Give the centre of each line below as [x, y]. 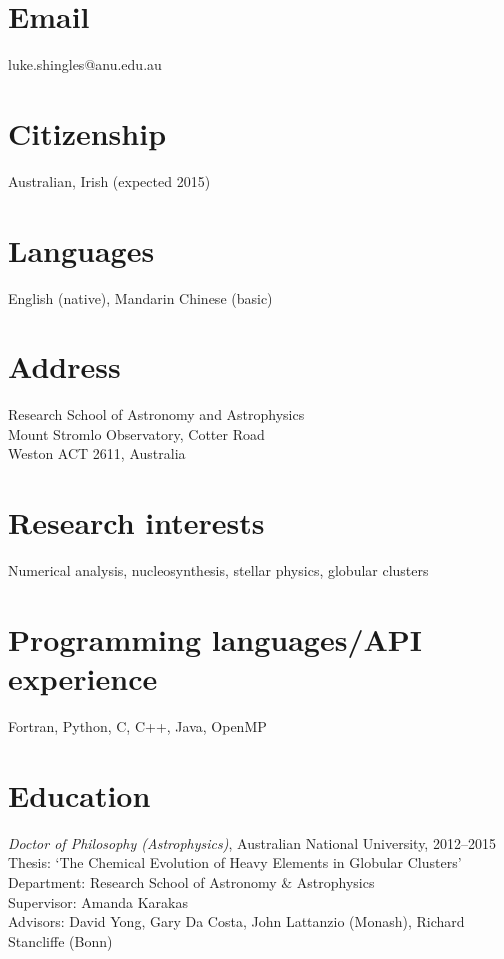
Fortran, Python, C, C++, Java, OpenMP [137, 726]
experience [83, 678]
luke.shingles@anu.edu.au [85, 64]
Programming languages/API [215, 638]
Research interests [136, 522]
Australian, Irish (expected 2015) [109, 180]
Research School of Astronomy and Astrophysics [156, 414]
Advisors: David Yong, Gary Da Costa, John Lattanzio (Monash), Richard [236, 921]
